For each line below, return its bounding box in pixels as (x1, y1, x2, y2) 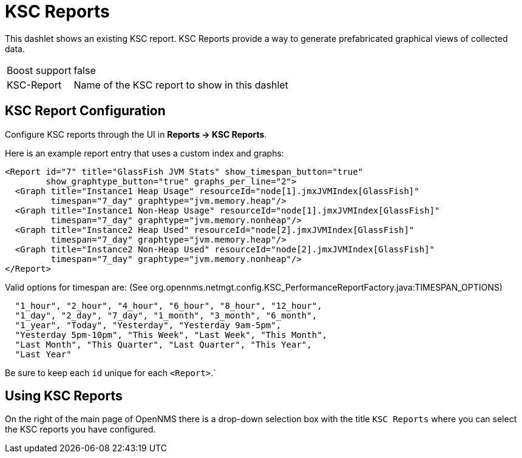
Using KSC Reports (5, 388, 123, 404)
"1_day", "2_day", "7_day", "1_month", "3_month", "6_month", (15, 310, 317, 320)
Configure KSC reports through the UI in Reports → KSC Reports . (5, 129, 267, 140)
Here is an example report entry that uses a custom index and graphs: (5, 147, 284, 158)
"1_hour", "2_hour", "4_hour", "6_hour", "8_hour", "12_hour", (15, 300, 322, 311)
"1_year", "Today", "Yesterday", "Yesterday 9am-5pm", (15, 320, 282, 330)
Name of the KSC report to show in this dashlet (73, 78, 288, 91)
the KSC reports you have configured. (5, 424, 156, 435)
